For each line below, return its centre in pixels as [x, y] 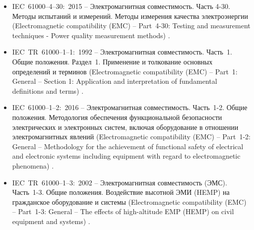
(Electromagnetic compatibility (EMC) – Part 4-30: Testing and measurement [131, 26]
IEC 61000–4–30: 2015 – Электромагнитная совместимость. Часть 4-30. [121, 6]
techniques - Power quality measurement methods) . [91, 35]
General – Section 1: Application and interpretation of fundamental [115, 81]
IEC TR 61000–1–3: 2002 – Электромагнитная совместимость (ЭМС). [120, 182]
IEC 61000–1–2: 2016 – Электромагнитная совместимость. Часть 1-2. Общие [130, 107]
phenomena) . [33, 165]
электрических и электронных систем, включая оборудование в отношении [125, 127]
